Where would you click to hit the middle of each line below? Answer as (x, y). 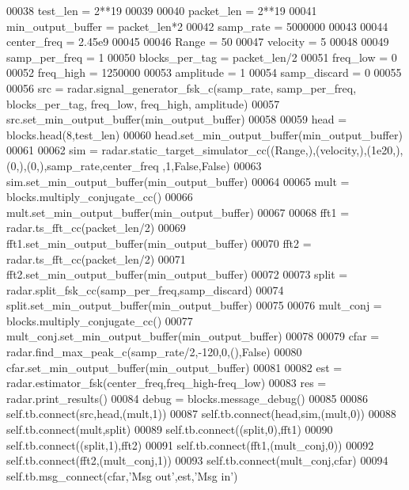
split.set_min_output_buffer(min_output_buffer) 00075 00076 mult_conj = (194, 305)
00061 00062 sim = (52, 150)
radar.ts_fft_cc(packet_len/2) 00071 (96, 258)
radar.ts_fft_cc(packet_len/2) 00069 (96, 228)
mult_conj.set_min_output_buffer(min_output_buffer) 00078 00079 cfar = (193, 336)
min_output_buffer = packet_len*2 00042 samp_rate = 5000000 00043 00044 (197, 26)
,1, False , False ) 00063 (212, 165)
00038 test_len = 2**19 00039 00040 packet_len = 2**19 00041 (162, 10)
